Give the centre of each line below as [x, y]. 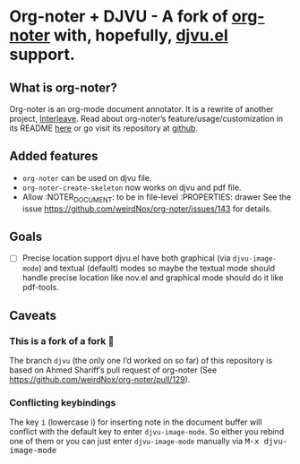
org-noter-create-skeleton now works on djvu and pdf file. [132, 187]
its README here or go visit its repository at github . [104, 128]
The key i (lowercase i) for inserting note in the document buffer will [136, 422]
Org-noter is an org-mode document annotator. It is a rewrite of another [141, 109]
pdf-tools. [41, 288]
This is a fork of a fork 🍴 [62, 340]
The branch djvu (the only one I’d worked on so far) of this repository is [141, 361]
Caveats [33, 315]
